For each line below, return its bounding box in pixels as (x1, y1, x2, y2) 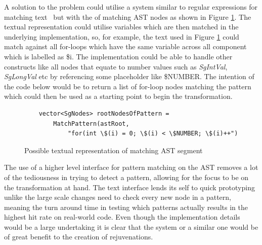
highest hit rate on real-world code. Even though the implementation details (4, 212, 240, 222)
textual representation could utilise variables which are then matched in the (4, 21, 239, 32)
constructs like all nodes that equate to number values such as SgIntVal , (4, 61, 228, 72)
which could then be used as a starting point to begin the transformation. (4, 91, 233, 101)
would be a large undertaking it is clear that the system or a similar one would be (4, 221, 258, 232)
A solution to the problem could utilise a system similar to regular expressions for (4, 2, 257, 12)
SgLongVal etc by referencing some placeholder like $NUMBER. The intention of (4, 71, 254, 82)
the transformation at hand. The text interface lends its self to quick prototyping (4, 182, 255, 192)
